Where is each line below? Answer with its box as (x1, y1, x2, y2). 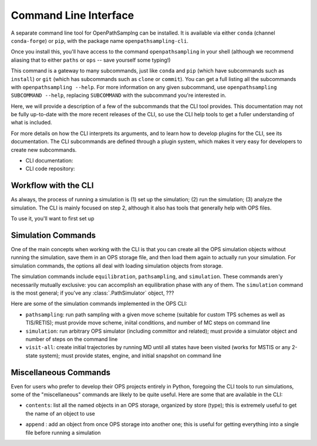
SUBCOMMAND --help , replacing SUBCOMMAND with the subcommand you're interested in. (11, 92, 227, 99)
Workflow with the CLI (11, 181, 94, 191)
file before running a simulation (25, 429, 101, 436)
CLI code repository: (25, 165, 76, 173)
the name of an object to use (25, 410, 95, 417)
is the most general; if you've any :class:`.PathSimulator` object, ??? (11, 289, 174, 296)
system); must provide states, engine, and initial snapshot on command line (39, 352, 221, 359)
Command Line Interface (11, 9, 134, 22)
